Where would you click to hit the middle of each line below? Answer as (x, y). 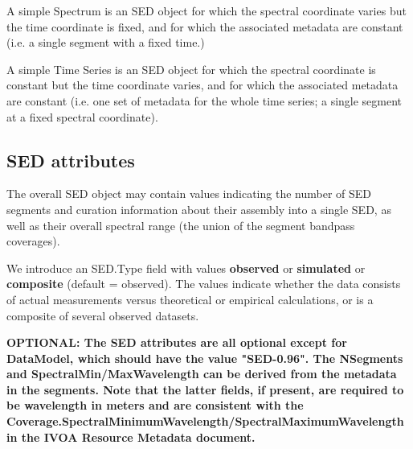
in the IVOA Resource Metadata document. (131, 437)
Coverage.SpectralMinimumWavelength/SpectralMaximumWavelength (205, 421)
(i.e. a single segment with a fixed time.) (106, 42)
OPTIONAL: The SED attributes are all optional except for (177, 342)
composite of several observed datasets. (103, 315)
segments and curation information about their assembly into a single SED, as (199, 209)
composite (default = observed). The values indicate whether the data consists (204, 284)
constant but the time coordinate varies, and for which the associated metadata (202, 85)
